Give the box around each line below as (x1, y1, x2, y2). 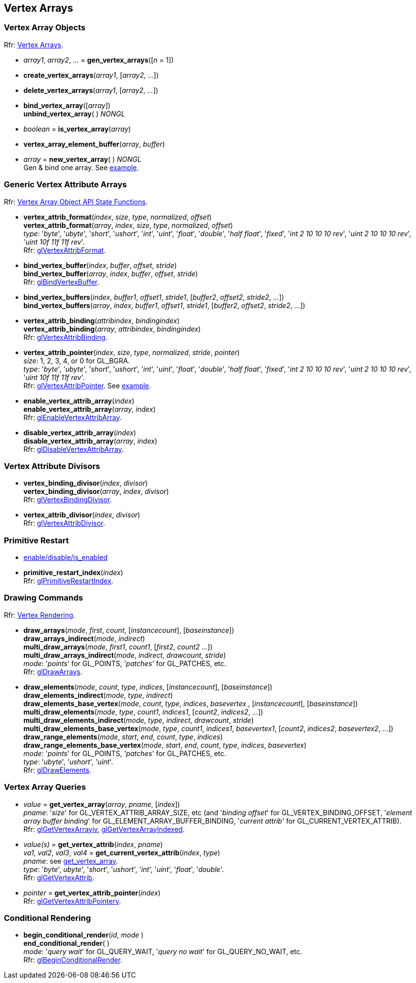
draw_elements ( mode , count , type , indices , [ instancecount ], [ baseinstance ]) (23, 682, 273, 691)
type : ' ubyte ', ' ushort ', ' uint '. (23, 757, 113, 766)
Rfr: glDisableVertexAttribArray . (23, 445, 124, 453)
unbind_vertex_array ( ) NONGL (23, 109, 125, 118)
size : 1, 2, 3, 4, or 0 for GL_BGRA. (23, 356, 130, 365)
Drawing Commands (4, 593, 83, 603)
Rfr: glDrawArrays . (23, 667, 83, 676)
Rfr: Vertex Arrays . (4, 40, 64, 49)
